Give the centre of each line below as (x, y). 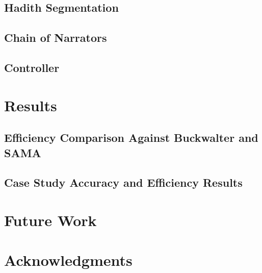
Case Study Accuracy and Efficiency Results (123, 182)
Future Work (50, 220)
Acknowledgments (68, 260)
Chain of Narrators (56, 38)
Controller (32, 67)
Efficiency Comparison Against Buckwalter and (131, 138)
